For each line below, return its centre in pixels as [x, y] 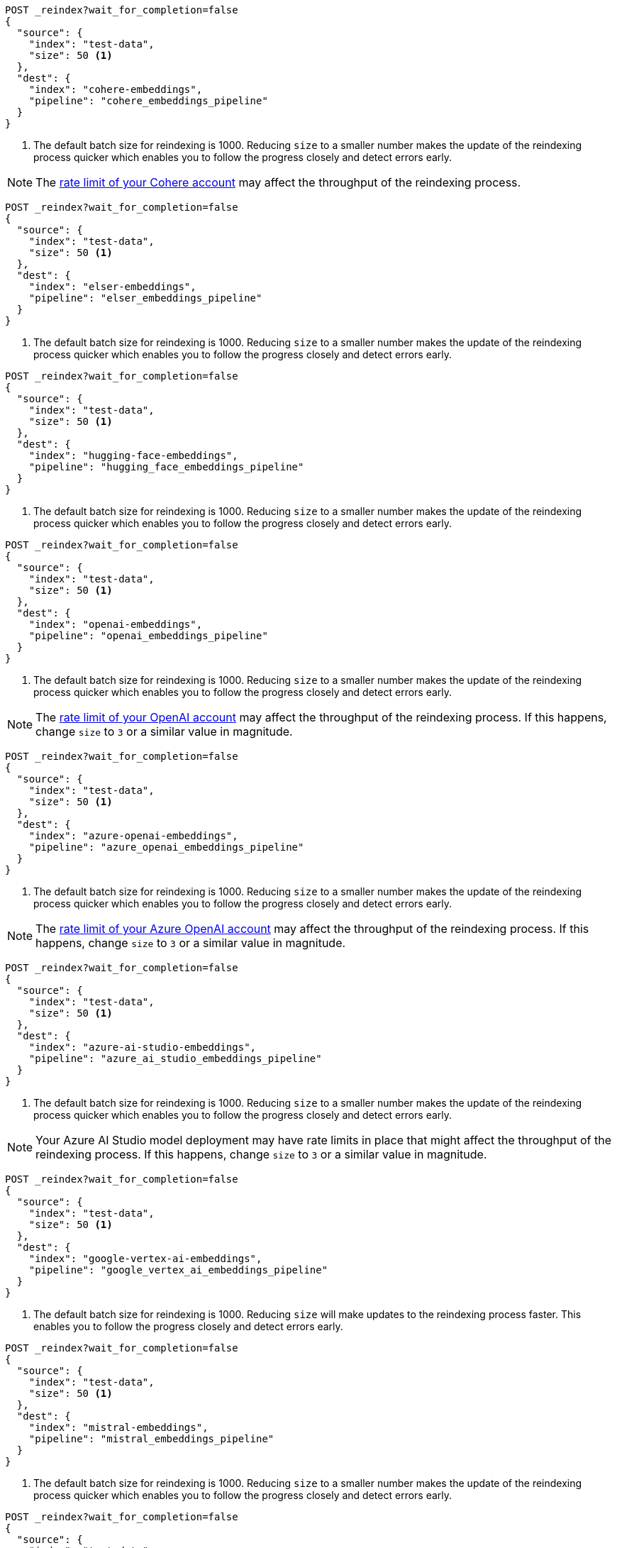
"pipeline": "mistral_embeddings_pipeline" [151, 1439]
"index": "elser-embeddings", [112, 287]
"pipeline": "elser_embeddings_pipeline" [145, 298]
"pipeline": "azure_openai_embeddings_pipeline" [166, 847]
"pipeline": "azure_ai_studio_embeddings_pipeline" [175, 1058]
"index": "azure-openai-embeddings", [133, 836]
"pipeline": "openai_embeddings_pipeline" [148, 636]
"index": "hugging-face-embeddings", [133, 455]
